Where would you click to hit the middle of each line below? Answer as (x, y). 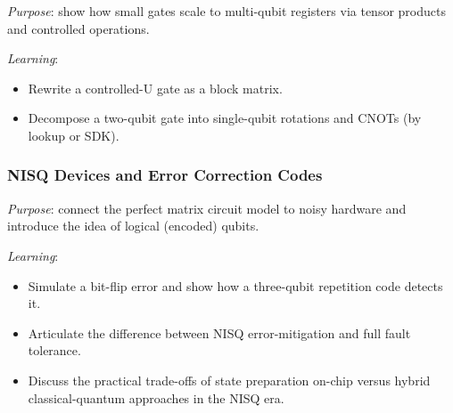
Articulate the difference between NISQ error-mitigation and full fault (219, 332)
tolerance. (54, 350)
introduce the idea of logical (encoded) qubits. (133, 226)
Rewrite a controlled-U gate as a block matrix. (155, 88)
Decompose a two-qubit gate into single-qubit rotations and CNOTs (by (225, 118)
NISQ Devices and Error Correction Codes (165, 175)
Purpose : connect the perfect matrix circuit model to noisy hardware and (207, 208)
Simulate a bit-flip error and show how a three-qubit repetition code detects (235, 285)
